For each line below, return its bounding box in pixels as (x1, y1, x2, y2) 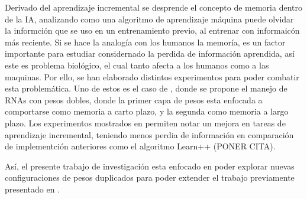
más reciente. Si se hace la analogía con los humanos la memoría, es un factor (5, 35, 286, 48)
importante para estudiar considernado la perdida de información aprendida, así (5, 47, 295, 60)
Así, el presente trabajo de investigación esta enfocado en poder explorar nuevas (5, 159, 295, 172)
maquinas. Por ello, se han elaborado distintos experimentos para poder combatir (5, 70, 299, 83)
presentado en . (5, 182, 60, 195)
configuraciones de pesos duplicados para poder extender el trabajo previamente (5, 171, 295, 184)
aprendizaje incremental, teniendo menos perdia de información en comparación (5, 128, 294, 141)
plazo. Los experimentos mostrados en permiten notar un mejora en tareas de (5, 116, 286, 129)
